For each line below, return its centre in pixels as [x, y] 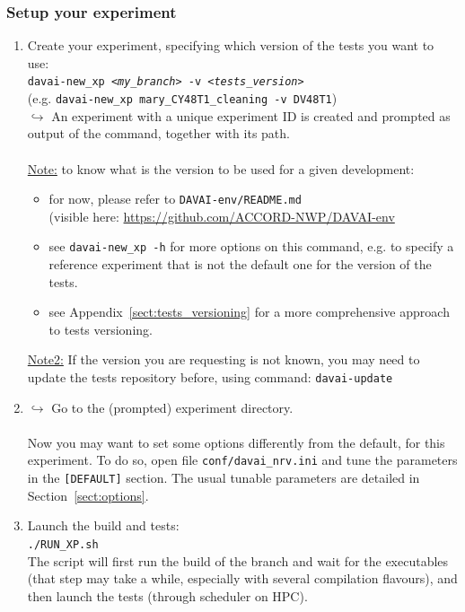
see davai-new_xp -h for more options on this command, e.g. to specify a [251, 246]
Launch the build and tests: [103, 525]
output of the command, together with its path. [158, 133]
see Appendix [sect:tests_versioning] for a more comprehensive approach [249, 312]
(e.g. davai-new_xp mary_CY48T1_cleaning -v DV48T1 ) [182, 98]
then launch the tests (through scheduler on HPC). [167, 595]
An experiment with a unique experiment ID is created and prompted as [251, 115]
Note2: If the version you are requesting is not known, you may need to [224, 359]
